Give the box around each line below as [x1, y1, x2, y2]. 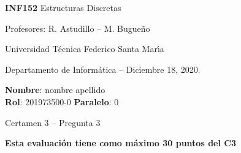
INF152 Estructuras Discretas [5, 1, 121, 13]
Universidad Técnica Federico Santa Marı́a [5, 42, 164, 55]
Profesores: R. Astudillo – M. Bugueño [5, 21, 150, 34]
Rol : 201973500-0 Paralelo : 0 [5, 95, 119, 108]
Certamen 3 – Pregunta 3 [5, 116, 101, 129]
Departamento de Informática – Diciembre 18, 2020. [5, 62, 201, 75]
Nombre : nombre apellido [5, 83, 105, 96]
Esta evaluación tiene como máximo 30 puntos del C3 [5, 136, 236, 149]
